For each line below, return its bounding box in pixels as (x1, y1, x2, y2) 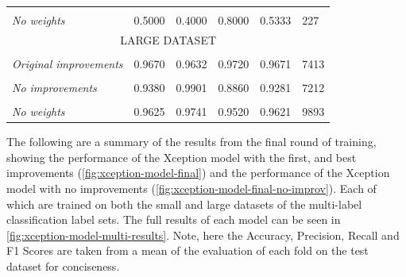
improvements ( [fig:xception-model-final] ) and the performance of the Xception (6, 164, 390, 181)
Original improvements (12, 55, 123, 71)
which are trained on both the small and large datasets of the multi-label (6, 195, 362, 212)
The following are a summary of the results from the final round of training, (6, 133, 377, 150)
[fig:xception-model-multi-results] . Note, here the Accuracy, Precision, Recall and (6, 226, 400, 243)
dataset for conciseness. (6, 257, 120, 274)
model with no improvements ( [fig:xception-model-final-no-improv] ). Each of (6, 180, 377, 196)
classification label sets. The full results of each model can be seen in (6, 211, 341, 228)
